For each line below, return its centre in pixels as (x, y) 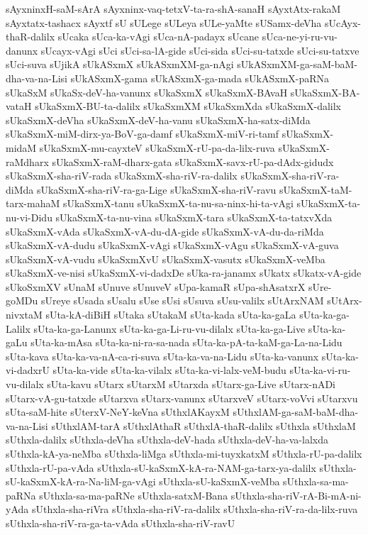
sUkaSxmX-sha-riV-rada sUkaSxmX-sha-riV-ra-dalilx (122, 176)
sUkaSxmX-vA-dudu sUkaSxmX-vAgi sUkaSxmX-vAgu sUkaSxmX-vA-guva (172, 245)
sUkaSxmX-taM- (316, 189)
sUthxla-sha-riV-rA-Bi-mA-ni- (296, 495)
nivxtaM (24, 315)
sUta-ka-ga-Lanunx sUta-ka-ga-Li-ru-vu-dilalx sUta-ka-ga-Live (169, 328)
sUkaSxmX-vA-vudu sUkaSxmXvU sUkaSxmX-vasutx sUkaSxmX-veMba (166, 259)
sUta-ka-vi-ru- (320, 370)
